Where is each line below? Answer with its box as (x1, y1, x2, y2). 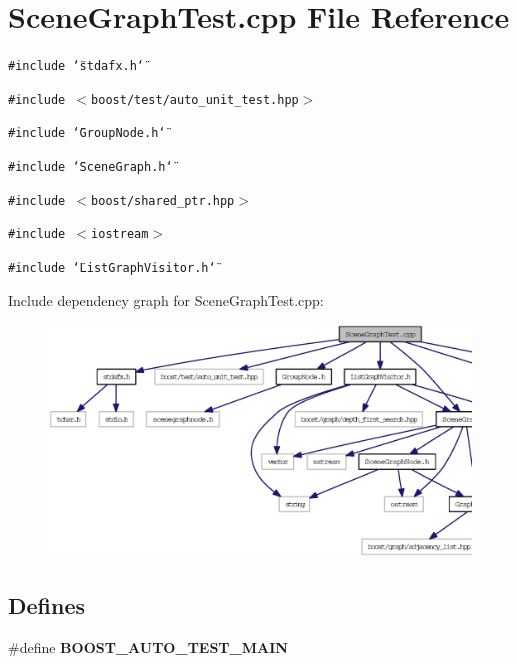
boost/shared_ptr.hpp (91, 193, 235, 208)
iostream (91, 227, 149, 242)
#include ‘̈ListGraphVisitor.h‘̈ (8, 261, 216, 276)
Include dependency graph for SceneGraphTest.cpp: (8, 289, 324, 310)
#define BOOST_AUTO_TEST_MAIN (8, 636, 288, 657)
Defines (8, 590, 86, 620)
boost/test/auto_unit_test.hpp (91, 92, 299, 107)
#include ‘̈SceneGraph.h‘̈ (8, 160, 173, 175)
